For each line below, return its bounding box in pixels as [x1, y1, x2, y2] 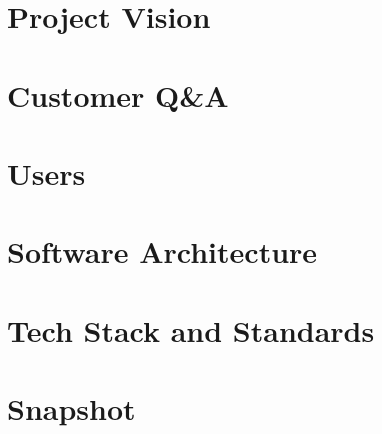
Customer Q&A [7, 74, 229, 115]
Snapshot [7, 388, 136, 429]
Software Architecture [7, 231, 318, 272]
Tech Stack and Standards [7, 309, 375, 350]
